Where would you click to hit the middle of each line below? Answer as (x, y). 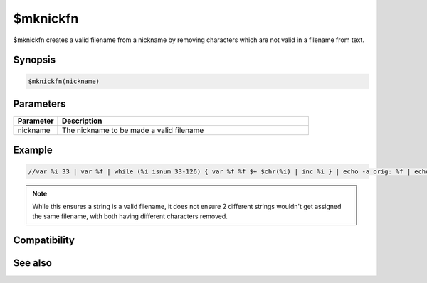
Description (82, 121)
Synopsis (35, 60)
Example (33, 150)
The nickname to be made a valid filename (133, 130)
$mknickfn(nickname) (64, 81)
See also (33, 263)
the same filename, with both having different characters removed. (130, 216)
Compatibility (44, 241)
